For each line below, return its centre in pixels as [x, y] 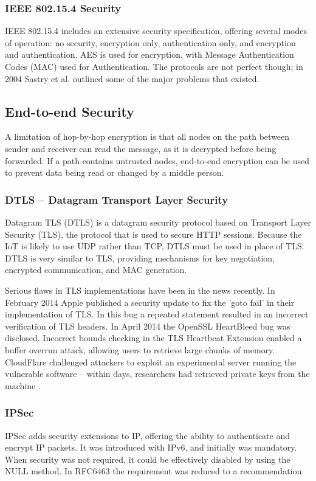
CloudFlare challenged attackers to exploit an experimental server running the [151, 362]
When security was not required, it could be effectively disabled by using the [148, 459]
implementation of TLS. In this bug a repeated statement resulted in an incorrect [157, 314]
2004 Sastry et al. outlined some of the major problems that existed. [132, 78]
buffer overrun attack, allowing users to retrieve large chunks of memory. [140, 349]
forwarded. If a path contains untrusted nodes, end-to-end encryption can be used [157, 160]
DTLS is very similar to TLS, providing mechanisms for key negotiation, [140, 258]
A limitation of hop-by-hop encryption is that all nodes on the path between [147, 137]
